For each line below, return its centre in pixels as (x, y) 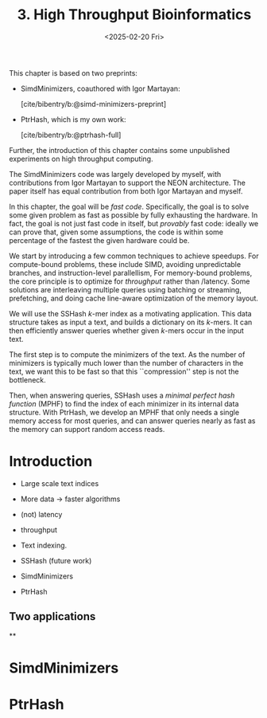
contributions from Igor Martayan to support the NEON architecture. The (127, 182)
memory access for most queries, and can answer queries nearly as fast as (132, 421)
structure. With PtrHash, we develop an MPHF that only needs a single (124, 412)
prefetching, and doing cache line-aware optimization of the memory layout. (134, 298)
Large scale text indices (60, 483)
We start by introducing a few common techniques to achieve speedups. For (134, 256)
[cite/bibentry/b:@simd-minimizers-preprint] (93, 104)
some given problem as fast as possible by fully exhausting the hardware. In (133, 215)
